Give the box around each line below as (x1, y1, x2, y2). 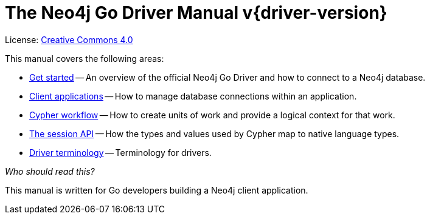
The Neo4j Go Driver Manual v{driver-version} (5, 2, 387, 23)
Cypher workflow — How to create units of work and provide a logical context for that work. (29, 109, 395, 120)
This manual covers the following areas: (5, 53, 164, 64)
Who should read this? (5, 166, 95, 177)
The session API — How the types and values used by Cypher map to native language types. (29, 128, 400, 139)
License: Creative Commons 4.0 (5, 34, 133, 45)
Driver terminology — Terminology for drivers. (29, 147, 212, 158)
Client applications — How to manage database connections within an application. (29, 90, 357, 101)
